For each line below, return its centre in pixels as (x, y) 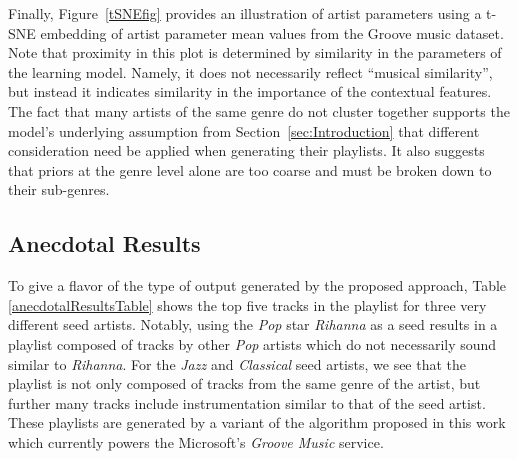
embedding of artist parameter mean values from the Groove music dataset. (272, 32)
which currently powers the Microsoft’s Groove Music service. (196, 441)
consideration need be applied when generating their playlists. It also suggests (246, 150)
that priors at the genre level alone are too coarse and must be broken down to (250, 169)
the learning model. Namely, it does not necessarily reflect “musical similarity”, (250, 71)
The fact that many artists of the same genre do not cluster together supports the (259, 110)
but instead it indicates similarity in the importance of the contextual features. (250, 91)
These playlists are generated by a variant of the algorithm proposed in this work (257, 422)
